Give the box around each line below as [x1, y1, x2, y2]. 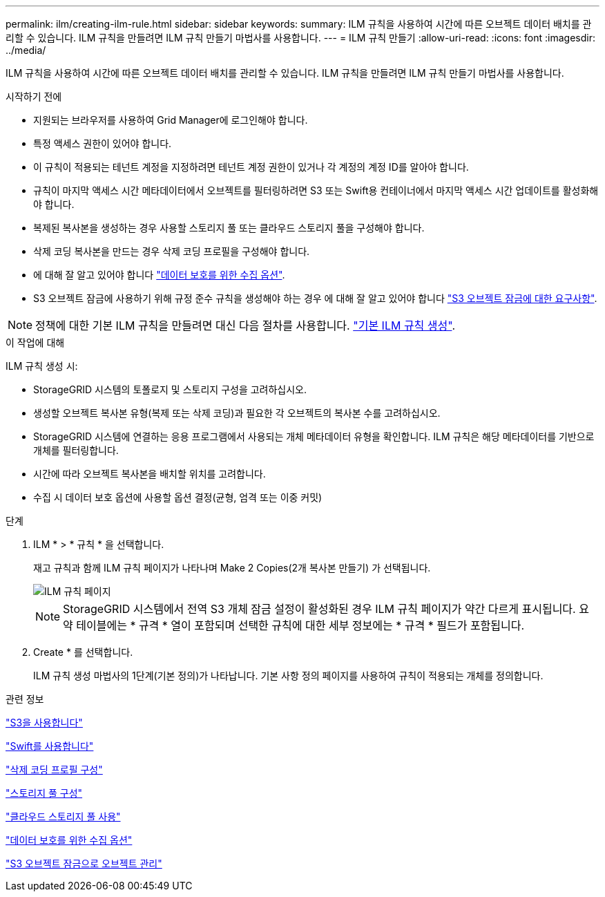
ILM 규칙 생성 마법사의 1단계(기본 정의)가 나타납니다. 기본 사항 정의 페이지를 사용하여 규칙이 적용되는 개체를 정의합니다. [33, 670, 544, 681]
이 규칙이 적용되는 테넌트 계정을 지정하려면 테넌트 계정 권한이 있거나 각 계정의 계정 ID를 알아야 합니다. [33, 161, 469, 173]
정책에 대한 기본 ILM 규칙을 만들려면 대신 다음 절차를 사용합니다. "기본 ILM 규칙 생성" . [35, 319, 456, 332]
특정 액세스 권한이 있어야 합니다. [33, 138, 172, 149]
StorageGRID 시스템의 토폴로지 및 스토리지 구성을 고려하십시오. [33, 384, 307, 395]
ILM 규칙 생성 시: [6, 360, 78, 372]
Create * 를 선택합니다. [33, 646, 133, 658]
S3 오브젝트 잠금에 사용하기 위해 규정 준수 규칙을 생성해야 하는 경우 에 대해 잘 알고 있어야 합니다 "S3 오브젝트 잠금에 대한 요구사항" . [33, 292, 597, 304]
